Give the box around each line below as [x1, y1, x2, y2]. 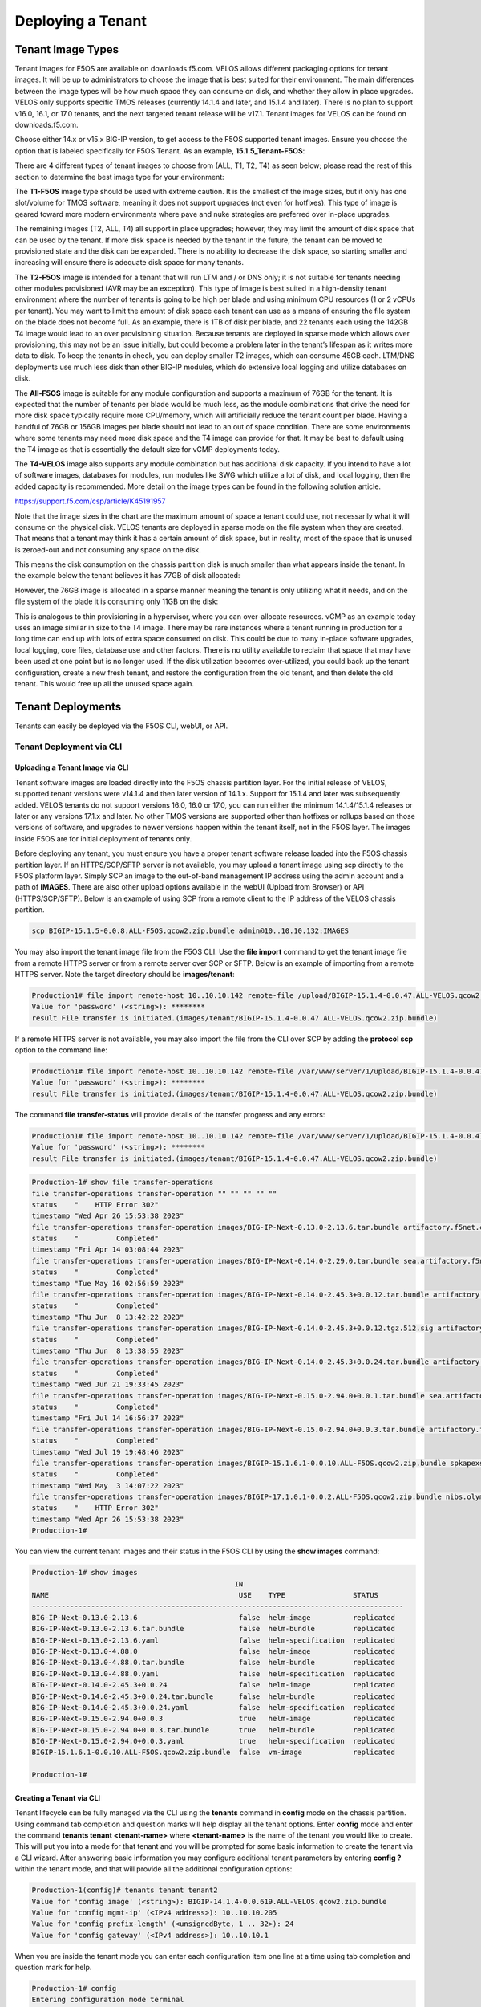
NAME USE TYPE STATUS [31, 1590, 378, 1599]
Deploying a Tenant [14, 12, 148, 30]
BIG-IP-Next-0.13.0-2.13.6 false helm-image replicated [31, 1613, 396, 1622]
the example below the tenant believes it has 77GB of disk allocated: [14, 571, 240, 580]
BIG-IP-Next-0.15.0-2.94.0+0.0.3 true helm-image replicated [31, 1714, 396, 1724]
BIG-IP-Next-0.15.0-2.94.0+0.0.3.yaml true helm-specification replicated [31, 1736, 396, 1746]
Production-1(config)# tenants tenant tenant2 [31, 1886, 218, 1895]
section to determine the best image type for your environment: [14, 172, 224, 181]
